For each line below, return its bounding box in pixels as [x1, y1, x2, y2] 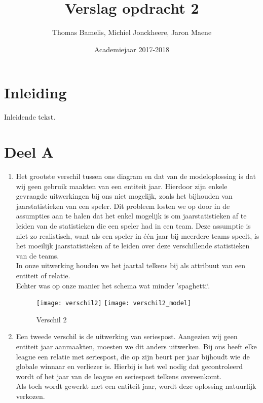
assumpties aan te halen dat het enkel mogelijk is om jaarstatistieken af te [16, 210, 247, 221]
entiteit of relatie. [16, 270, 70, 280]
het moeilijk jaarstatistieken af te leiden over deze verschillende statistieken [16, 240, 250, 251]
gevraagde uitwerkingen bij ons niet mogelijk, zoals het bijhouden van [16, 191, 233, 201]
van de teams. [16, 250, 59, 261]
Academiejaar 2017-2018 [94, 44, 170, 54]
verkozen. [16, 390, 45, 401]
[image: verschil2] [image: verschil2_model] [36, 300, 192, 307]
